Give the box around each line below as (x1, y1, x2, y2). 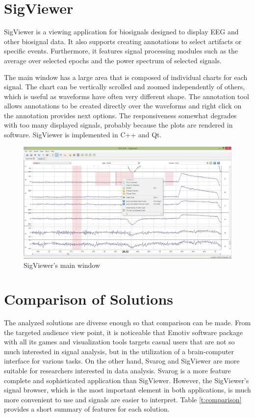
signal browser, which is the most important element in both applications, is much (4, 385, 251, 395)
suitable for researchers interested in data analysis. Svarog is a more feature (4, 365, 231, 376)
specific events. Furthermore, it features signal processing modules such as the (4, 46, 238, 56)
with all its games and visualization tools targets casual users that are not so (4, 337, 235, 347)
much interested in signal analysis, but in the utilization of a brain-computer (4, 346, 234, 356)
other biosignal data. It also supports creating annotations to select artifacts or (4, 36, 242, 46)
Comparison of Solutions (4, 289, 173, 309)
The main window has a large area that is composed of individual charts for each (4, 72, 248, 82)
